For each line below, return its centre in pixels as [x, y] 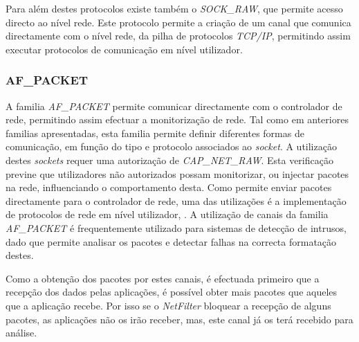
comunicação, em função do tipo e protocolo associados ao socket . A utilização [171, 146]
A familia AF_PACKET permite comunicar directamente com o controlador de [174, 106]
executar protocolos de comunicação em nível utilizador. [124, 49]
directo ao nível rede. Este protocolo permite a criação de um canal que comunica [178, 22]
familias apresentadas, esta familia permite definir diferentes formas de [155, 133]
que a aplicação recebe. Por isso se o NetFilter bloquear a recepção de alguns [168, 305]
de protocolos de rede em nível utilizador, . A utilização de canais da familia [167, 214]
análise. [21, 333]
